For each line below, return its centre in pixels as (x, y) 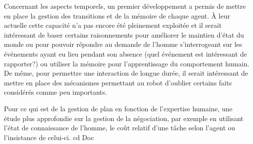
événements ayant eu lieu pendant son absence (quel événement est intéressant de (126, 53)
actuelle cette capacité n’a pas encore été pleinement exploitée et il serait (113, 25)
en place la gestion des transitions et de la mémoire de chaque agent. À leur (117, 15)
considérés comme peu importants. (56, 92)
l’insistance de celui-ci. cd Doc (49, 137)
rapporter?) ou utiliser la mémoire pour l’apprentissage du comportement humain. (127, 63)
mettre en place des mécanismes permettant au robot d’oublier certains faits (118, 82)
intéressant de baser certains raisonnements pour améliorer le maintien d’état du (124, 34)
